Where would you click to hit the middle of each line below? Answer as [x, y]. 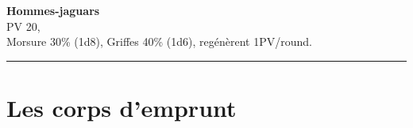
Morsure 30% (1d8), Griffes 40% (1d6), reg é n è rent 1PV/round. [159, 41]
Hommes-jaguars [53, 10]
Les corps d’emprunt [122, 107]
